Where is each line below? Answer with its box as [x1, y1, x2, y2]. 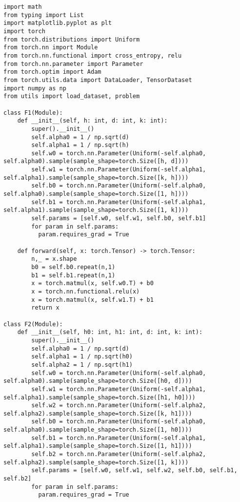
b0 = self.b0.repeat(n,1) [31, 264, 116, 271]
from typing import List [3, 11, 84, 19]
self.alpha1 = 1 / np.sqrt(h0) [31, 353, 133, 360]
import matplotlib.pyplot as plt [3, 20, 112, 27]
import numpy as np [3, 84, 66, 92]
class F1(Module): [3, 109, 63, 116]
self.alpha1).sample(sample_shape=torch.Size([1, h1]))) [3, 442, 192, 450]
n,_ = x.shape [31, 255, 77, 263]
